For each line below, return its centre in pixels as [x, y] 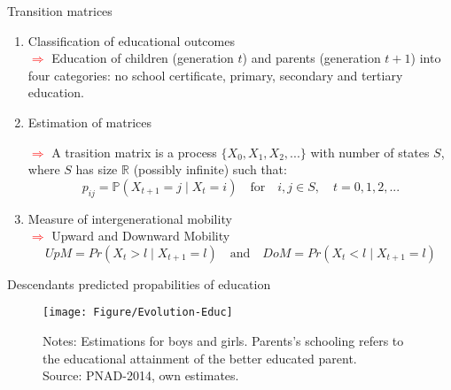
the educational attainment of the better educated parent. [200, 358]
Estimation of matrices [90, 122]
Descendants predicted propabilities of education [139, 283]
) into [426, 58]
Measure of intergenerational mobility [130, 218]
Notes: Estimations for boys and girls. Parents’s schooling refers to [223, 340]
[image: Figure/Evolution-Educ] [138, 313]
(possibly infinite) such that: [210, 169]
